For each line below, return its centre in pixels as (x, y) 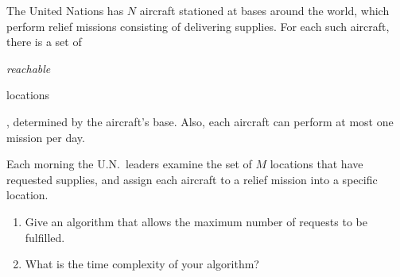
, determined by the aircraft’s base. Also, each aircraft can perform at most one (200, 121)
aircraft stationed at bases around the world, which (264, 10)
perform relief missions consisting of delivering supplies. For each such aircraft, (198, 26)
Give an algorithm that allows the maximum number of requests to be (196, 221)
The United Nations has (65, 10)
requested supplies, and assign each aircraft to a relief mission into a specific (192, 179)
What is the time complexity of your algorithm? (142, 264)
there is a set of (44, 42)
